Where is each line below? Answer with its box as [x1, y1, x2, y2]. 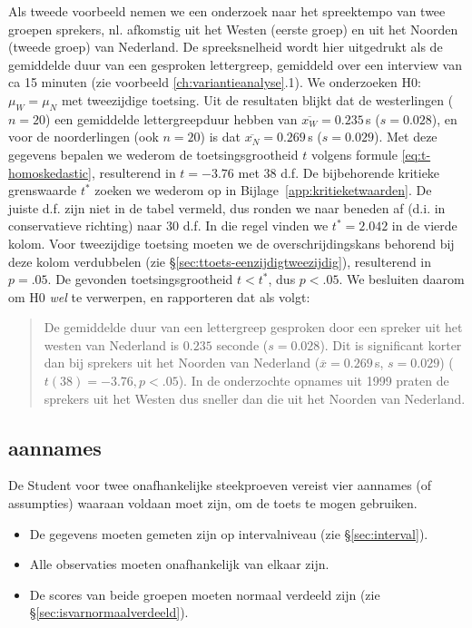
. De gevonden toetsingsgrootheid [47, 270, 233, 289]
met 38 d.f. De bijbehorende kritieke [238, 162, 440, 182]
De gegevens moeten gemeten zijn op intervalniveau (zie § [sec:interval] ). [29, 524, 428, 543]
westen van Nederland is [44, 335, 180, 354]
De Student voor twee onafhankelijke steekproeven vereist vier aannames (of [8, 476, 432, 495]
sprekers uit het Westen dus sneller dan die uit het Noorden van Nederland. [44, 388, 466, 407]
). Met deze [373, 127, 438, 146]
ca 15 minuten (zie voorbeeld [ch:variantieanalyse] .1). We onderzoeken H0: [8, 73, 421, 92]
